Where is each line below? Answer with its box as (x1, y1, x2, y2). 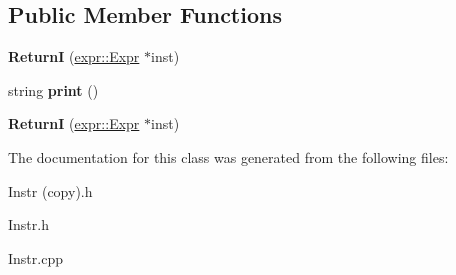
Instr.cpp (8, 247, 63, 268)
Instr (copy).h (8, 180, 93, 201)
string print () (8, 79, 99, 100)
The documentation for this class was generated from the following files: (8, 146, 449, 167)
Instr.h (8, 214, 49, 235)
